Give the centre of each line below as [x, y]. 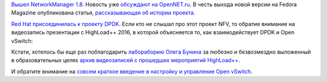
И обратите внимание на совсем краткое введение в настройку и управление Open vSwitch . [132, 71]
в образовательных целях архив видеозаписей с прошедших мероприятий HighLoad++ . [126, 60]
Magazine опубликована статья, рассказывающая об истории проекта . [103, 13]
